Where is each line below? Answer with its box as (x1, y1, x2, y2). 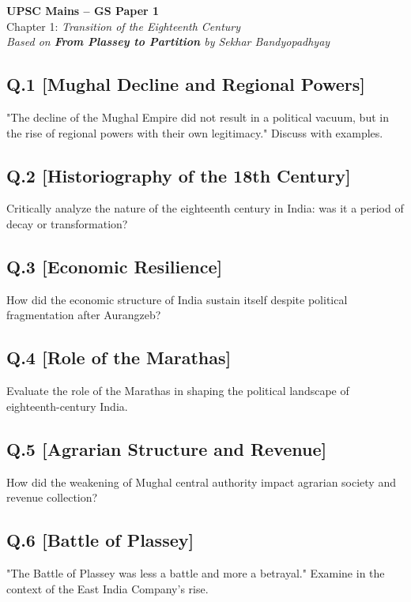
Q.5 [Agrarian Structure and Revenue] (6, 436, 327, 461)
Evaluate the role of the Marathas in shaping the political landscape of (6, 382, 349, 399)
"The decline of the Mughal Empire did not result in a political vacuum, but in (6, 108, 389, 125)
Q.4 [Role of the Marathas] (6, 345, 232, 370)
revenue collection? (6, 489, 98, 506)
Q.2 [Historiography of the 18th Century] (6, 163, 351, 187)
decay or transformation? (6, 215, 128, 231)
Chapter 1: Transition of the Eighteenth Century (6, 17, 241, 34)
